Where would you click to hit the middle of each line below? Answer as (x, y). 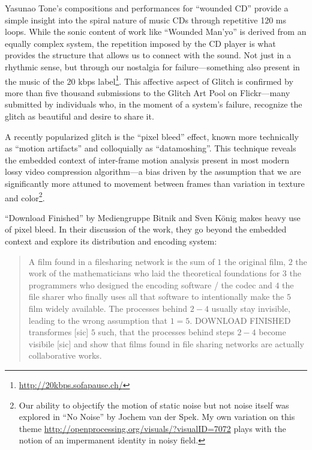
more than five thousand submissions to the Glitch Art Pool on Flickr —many (148, 92)
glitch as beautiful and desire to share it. (79, 116)
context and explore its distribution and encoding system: (111, 241)
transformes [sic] (58, 332)
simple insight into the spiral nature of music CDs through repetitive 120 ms (146, 20)
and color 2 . (25, 196)
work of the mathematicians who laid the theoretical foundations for (154, 273)
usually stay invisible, (251, 308)
